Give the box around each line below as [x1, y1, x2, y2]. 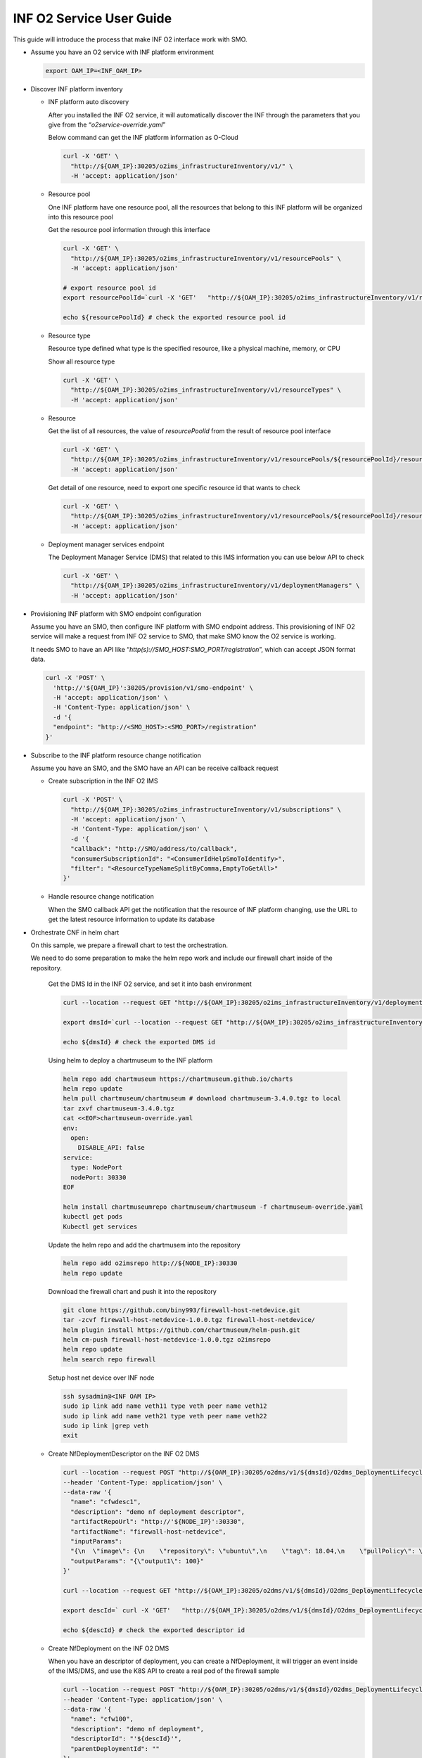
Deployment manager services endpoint [48, 540, 165, 548]
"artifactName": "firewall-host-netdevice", [70, 1527, 226, 1536]
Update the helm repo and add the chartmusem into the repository [48, 1240, 241, 1249]
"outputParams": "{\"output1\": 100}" [70, 1557, 204, 1565]
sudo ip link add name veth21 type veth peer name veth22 [63, 1412, 267, 1420]
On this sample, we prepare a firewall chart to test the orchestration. [30, 941, 229, 949]
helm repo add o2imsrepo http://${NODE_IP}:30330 [63, 1259, 238, 1267]
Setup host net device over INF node [48, 1373, 155, 1382]
